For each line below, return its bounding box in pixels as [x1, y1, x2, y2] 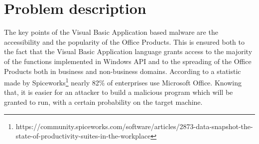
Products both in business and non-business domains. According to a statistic [4, 66, 241, 76]
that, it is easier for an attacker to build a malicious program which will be [4, 87, 233, 97]
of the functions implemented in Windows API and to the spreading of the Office [4, 56, 252, 66]
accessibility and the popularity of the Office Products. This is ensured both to [4, 36, 245, 47]
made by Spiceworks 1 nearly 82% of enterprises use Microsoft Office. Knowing [4, 76, 242, 87]
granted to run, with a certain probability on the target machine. [4, 96, 203, 107]
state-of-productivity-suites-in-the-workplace [15, 131, 151, 141]
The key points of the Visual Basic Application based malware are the [4, 27, 218, 37]
